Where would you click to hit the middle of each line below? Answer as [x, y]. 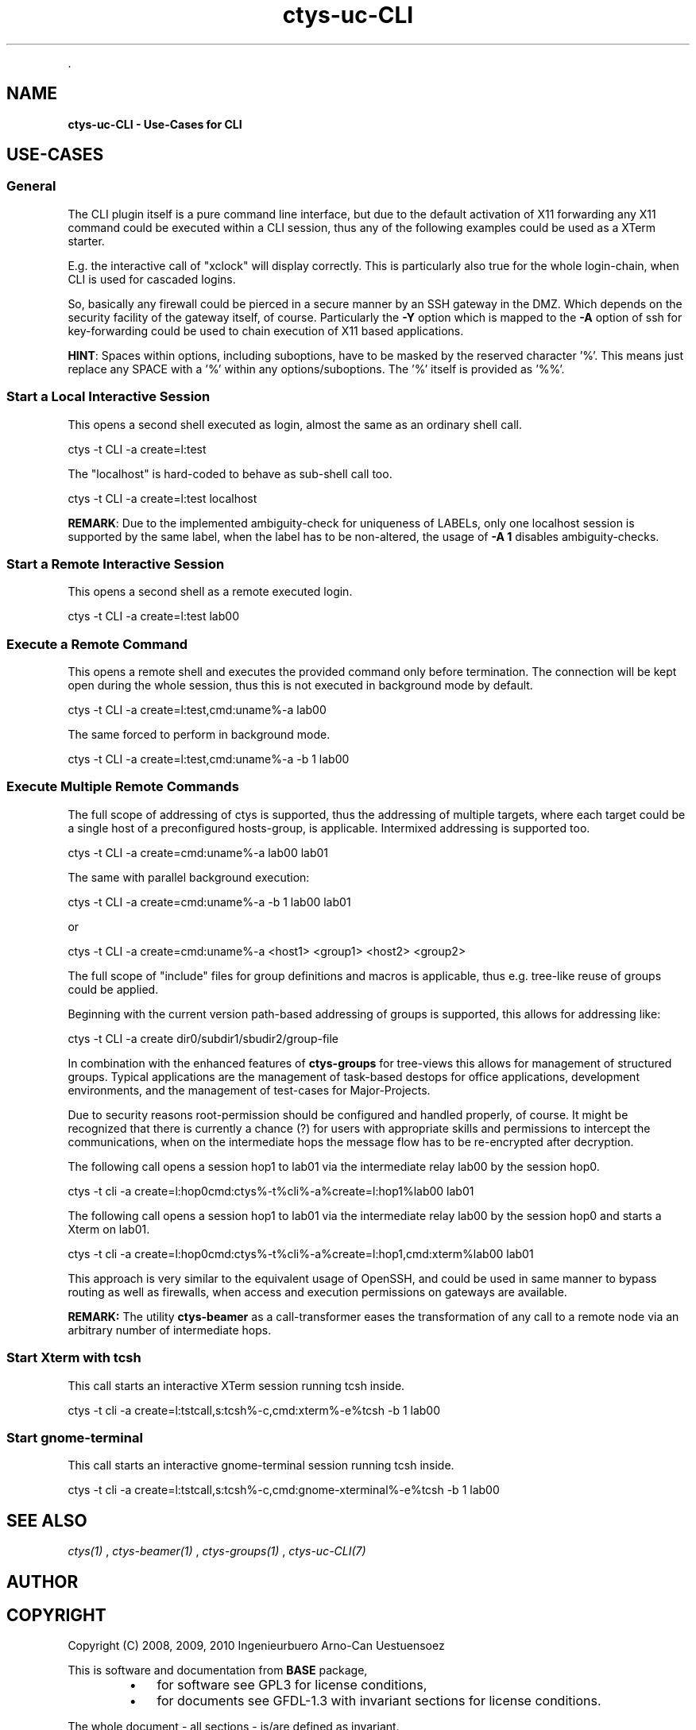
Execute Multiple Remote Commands [123, 787]
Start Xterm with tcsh [74, 1358]
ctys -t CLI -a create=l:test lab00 [153, 616]
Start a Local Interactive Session [108, 397]
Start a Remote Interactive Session [116, 564]
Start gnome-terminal [75, 1437]
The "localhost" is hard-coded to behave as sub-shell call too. [230, 473]
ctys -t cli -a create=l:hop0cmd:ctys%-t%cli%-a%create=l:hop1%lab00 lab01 [271, 1191]
